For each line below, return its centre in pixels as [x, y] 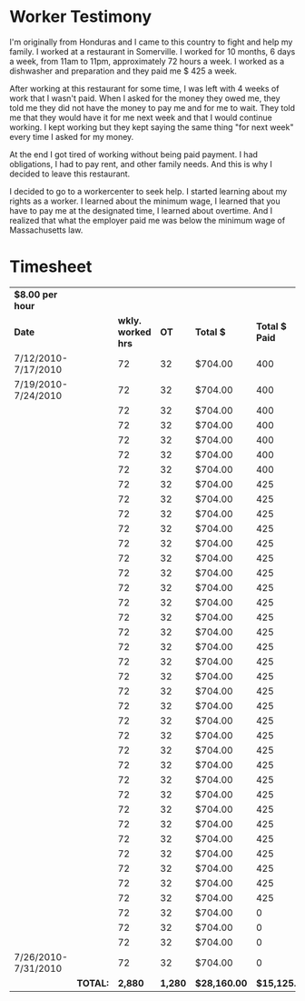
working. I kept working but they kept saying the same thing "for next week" [152, 127]
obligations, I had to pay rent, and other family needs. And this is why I [141, 164]
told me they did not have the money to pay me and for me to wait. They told [152, 107]
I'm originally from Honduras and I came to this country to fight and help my [151, 42]
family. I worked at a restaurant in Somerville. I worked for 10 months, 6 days [152, 51]
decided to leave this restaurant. [70, 174]
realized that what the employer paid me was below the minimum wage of [148, 220]
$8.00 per [36, 295]
